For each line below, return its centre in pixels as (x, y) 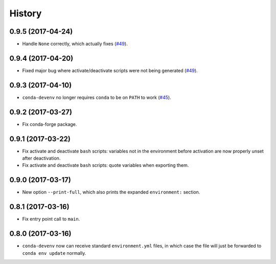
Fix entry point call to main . (51, 219)
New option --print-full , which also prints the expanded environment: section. (111, 192)
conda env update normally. (54, 253)
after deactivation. (41, 158)
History (26, 13)
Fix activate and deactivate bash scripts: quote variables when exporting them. (106, 165)
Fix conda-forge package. (50, 124)
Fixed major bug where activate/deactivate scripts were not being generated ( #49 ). (110, 70)
